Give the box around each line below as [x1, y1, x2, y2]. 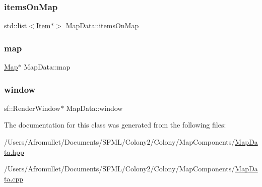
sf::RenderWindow [4, 102, 60, 113]
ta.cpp [4, 173, 24, 183]
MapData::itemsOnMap [65, 20, 139, 31]
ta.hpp [4, 146, 24, 157]
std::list [4, 20, 27, 31]
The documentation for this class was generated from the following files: [4, 119, 226, 130]
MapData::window [66, 102, 123, 113]
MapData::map [24, 61, 71, 72]
